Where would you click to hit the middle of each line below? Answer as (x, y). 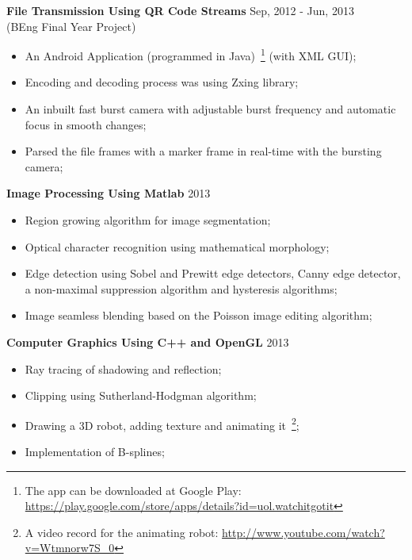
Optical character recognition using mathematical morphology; (177, 246)
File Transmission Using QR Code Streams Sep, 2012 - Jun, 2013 (180, 10)
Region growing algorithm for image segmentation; (148, 220)
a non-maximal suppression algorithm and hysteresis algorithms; (181, 288)
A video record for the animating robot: (122, 532)
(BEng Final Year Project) (71, 26)
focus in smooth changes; (86, 124)
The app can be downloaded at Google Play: (133, 490)
